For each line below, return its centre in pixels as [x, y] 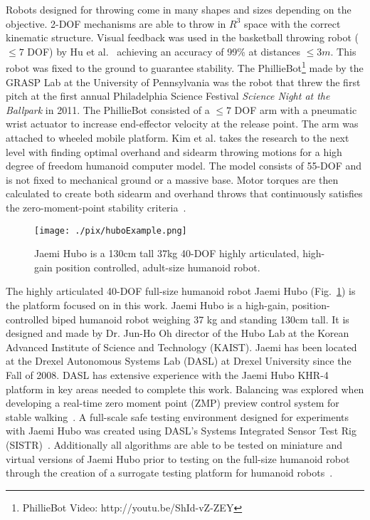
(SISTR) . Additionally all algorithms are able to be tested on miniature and [174, 444]
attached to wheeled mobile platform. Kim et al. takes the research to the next [178, 137]
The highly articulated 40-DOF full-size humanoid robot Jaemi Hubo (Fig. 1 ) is [181, 291]
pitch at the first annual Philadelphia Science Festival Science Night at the [168, 96]
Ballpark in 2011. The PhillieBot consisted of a [108, 109]
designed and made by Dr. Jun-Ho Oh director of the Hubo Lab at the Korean [178, 333]
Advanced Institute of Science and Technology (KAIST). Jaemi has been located [181, 347]
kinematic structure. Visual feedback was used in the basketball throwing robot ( [182, 37]
